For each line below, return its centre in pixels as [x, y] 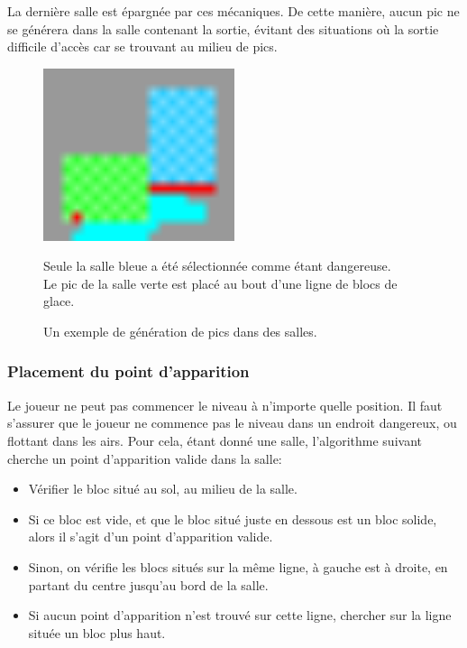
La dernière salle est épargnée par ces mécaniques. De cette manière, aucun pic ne [233, 11]
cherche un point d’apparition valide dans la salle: [145, 458]
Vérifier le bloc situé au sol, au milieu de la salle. [163, 489]
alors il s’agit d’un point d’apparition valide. [151, 537]
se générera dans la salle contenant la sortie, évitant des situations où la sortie [223, 28]
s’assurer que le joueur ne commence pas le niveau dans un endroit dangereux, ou [232, 423]
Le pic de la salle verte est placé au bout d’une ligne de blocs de [220, 283]
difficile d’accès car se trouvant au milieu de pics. [142, 46]
